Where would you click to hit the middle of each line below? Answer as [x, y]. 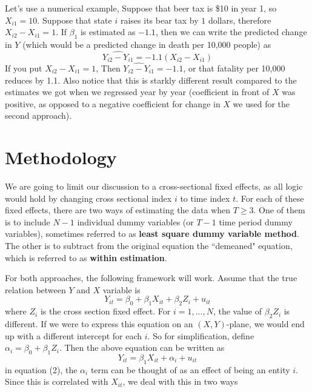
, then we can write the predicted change [231, 32]
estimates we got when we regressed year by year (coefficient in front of [137, 92]
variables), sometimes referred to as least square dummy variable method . [152, 234]
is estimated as [108, 32]
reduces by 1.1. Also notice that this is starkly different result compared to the [151, 80]
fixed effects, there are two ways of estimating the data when [118, 210]
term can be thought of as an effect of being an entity [190, 369]
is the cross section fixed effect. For [105, 311]
